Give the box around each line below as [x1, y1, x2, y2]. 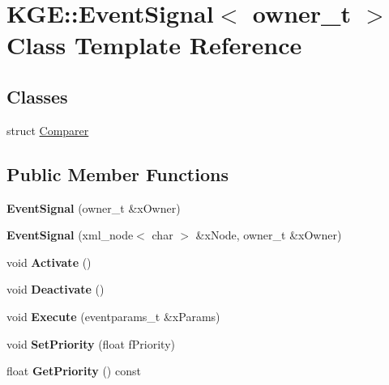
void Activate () [6, 253, 92, 270]
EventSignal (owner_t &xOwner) [6, 199, 181, 216]
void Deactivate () [6, 281, 105, 298]
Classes [6, 83, 68, 108]
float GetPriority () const [6, 362, 141, 379]
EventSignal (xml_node [6, 226, 134, 243]
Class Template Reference [6, 28, 302, 61]
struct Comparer [6, 121, 89, 138]
